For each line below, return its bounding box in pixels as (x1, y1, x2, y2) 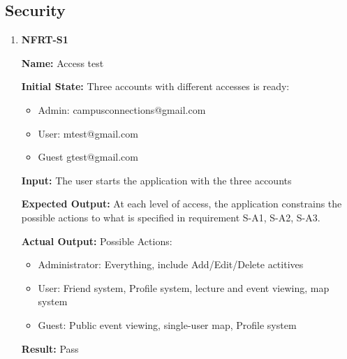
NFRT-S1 (21, 32, 68, 47)
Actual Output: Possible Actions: (21, 233, 172, 248)
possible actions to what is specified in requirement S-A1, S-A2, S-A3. (21, 210, 320, 224)
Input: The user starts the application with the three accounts (21, 173, 292, 187)
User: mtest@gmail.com (38, 126, 138, 140)
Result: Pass (21, 341, 79, 356)
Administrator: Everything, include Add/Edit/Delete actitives (38, 257, 304, 272)
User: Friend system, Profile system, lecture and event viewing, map (38, 280, 330, 295)
